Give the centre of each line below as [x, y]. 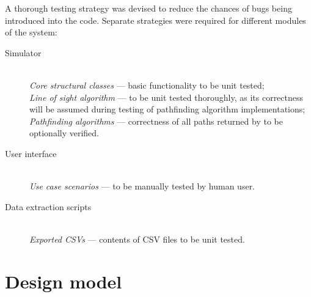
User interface [31, 153]
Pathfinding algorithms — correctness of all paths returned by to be [156, 121]
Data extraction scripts [48, 206]
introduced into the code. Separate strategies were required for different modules [155, 20]
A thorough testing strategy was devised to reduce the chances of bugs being [148, 8]
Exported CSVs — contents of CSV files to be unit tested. [137, 239]
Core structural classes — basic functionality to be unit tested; [147, 85]
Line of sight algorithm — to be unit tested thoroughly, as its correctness [166, 97]
